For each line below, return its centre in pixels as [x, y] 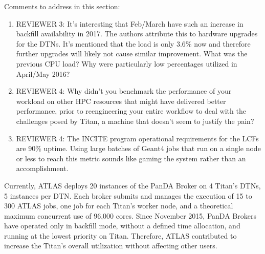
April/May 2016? [43, 73]
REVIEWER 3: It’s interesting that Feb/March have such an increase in [130, 23]
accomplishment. [42, 168]
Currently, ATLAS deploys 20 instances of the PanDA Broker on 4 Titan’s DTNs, [132, 185]
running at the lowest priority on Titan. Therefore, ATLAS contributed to [120, 235]
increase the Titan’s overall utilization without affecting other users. [111, 246]
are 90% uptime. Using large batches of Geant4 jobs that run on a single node [138, 148]
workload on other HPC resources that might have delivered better [121, 101]
